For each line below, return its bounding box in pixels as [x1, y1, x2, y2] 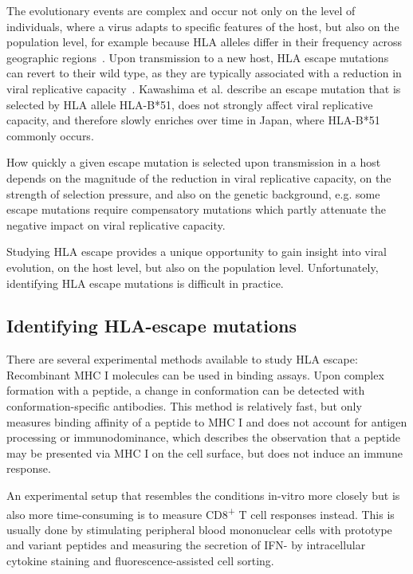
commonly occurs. [6, 127, 94, 143]
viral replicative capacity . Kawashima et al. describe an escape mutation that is [6, 80, 401, 96]
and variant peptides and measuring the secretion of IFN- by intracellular [6, 537, 366, 553]
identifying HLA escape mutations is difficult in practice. [6, 274, 284, 291]
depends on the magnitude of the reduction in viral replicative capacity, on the [6, 169, 391, 186]
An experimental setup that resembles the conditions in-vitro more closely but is [6, 487, 400, 504]
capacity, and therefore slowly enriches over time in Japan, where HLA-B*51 [6, 112, 380, 128]
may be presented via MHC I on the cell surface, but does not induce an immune [6, 444, 403, 461]
